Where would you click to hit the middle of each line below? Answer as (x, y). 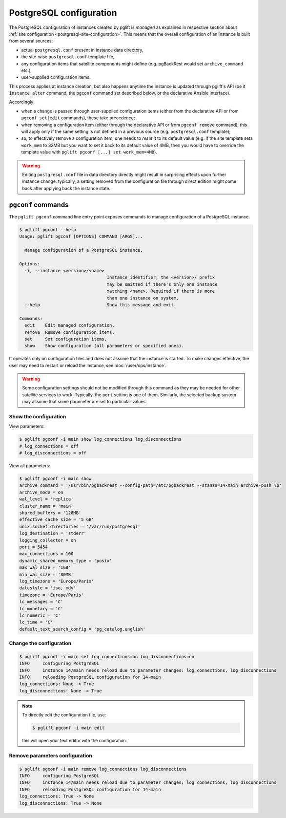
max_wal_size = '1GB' (45, 568)
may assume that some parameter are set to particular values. (84, 402)
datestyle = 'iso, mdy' (48, 588)
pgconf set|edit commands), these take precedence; (78, 118)
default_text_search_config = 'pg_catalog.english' (82, 629)
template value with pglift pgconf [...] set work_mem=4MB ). (89, 152)
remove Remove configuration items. (70, 332)
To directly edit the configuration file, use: (64, 715)
